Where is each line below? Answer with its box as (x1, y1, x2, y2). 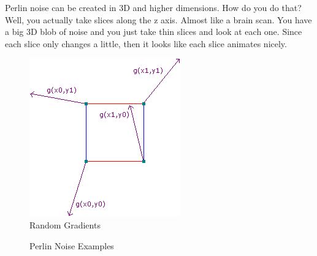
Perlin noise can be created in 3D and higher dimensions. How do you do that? (5, 1, 302, 13)
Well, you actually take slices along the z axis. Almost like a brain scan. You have (5, 13, 312, 26)
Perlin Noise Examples (29, 239, 114, 252)
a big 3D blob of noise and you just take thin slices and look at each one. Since (5, 25, 302, 38)
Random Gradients (29, 218, 101, 231)
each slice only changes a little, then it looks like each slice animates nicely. (5, 37, 287, 50)
